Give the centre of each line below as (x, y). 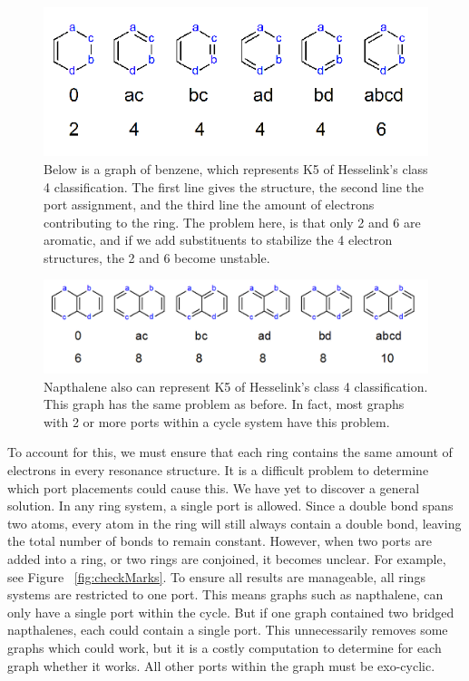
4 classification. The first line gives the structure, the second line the (234, 186)
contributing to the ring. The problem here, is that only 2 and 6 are (232, 222)
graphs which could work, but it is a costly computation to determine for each (225, 647)
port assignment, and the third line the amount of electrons (209, 204)
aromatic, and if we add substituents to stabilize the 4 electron (218, 240)
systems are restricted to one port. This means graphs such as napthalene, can (225, 594)
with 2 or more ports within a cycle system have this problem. (217, 421)
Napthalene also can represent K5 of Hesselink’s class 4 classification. (236, 386)
